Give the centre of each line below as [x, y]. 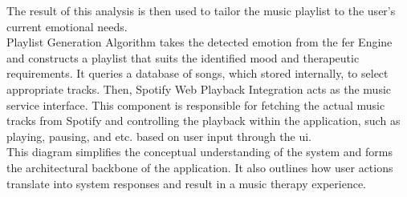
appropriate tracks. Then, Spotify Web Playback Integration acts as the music [199, 88]
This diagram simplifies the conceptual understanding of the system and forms [199, 152]
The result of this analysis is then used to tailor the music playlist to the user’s [201, 10]
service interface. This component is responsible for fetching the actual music [196, 105]
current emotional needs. [67, 26]
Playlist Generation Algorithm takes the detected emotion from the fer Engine [199, 42]
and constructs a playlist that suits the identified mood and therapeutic [183, 57]
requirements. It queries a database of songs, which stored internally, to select [197, 73]
